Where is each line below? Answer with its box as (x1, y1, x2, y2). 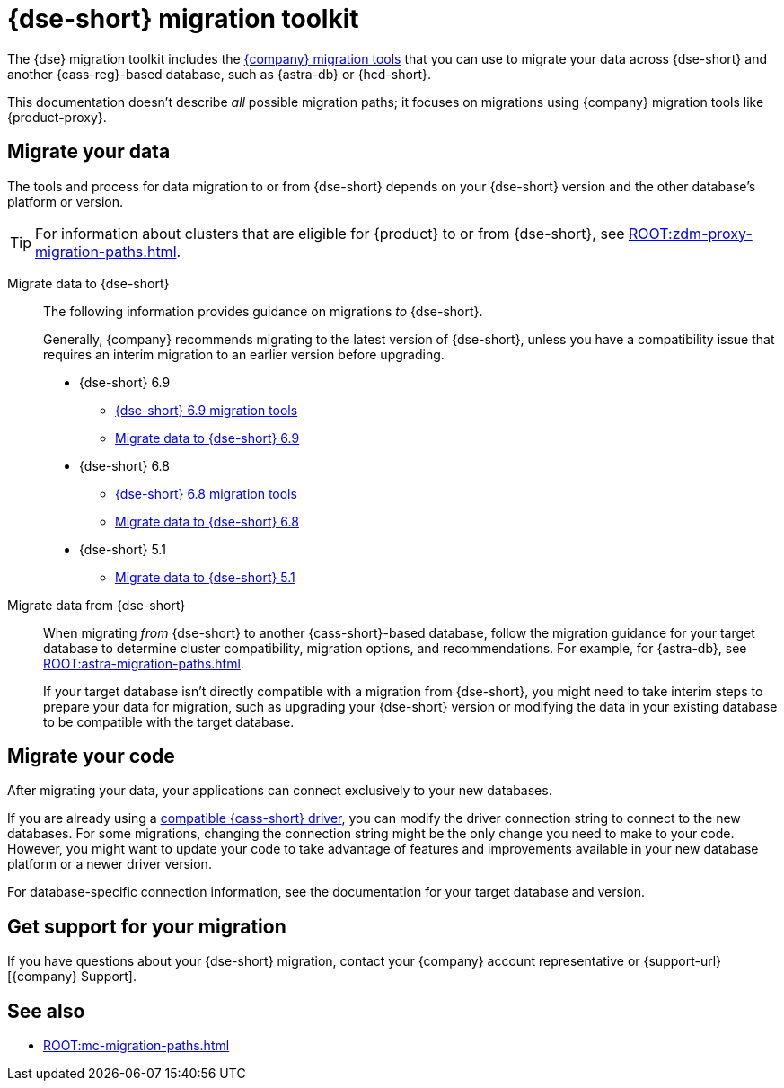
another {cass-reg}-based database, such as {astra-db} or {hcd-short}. (7, 66, 431, 82)
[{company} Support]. (7, 969, 137, 985)
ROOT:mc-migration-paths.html (43, 1038, 230, 1054)
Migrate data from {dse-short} (7, 597, 186, 613)
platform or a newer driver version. (7, 856, 212, 872)
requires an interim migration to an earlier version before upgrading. (43, 346, 445, 362)
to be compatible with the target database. (43, 713, 295, 730)
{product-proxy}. (7, 109, 107, 125)
